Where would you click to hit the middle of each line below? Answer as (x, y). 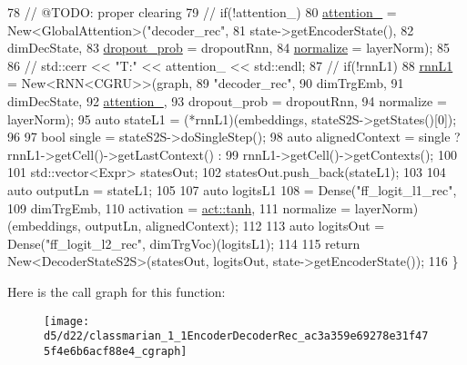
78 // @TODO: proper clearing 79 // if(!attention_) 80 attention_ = (202, 12)
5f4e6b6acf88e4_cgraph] (116, 351)
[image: (67, 321)
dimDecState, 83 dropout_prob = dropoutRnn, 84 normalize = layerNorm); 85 (229, 48)
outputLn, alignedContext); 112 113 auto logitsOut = (235, 226)
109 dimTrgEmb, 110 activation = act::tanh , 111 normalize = (179, 207)
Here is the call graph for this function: (117, 291)
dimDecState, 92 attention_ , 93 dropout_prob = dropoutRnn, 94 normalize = (227, 100)
